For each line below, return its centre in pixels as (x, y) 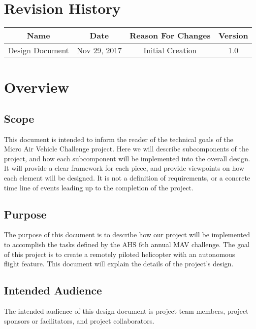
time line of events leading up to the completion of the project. (99, 187)
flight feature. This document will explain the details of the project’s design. (119, 264)
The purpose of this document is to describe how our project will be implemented (127, 235)
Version (233, 36)
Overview (37, 87)
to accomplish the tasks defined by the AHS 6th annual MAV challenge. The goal (127, 244)
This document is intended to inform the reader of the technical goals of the (119, 139)
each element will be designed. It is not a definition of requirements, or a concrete (127, 178)
